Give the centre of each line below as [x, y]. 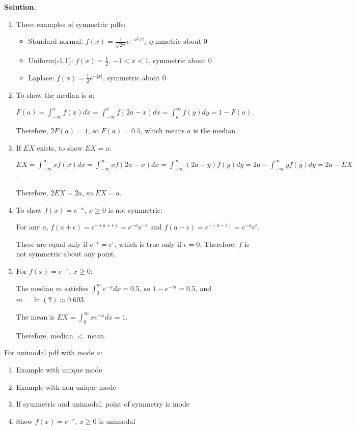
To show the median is [51, 94]
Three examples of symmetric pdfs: [71, 24]
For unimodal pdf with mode [49, 352]
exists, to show [60, 147]
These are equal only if [52, 243]
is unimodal [117, 421]
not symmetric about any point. [66, 254]
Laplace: [41, 77]
